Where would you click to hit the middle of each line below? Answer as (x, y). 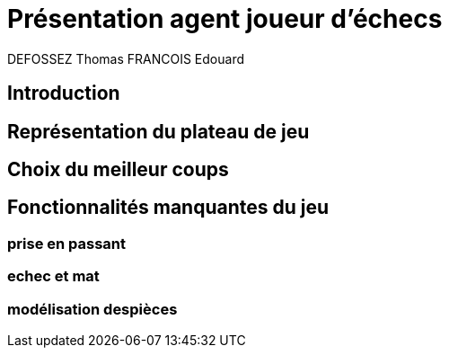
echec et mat (53, 276)
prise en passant (67, 243)
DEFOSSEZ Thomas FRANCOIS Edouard (126, 58)
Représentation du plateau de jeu (158, 131)
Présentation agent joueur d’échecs (225, 19)
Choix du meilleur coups (118, 170)
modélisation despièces (92, 309)
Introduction (64, 93)
